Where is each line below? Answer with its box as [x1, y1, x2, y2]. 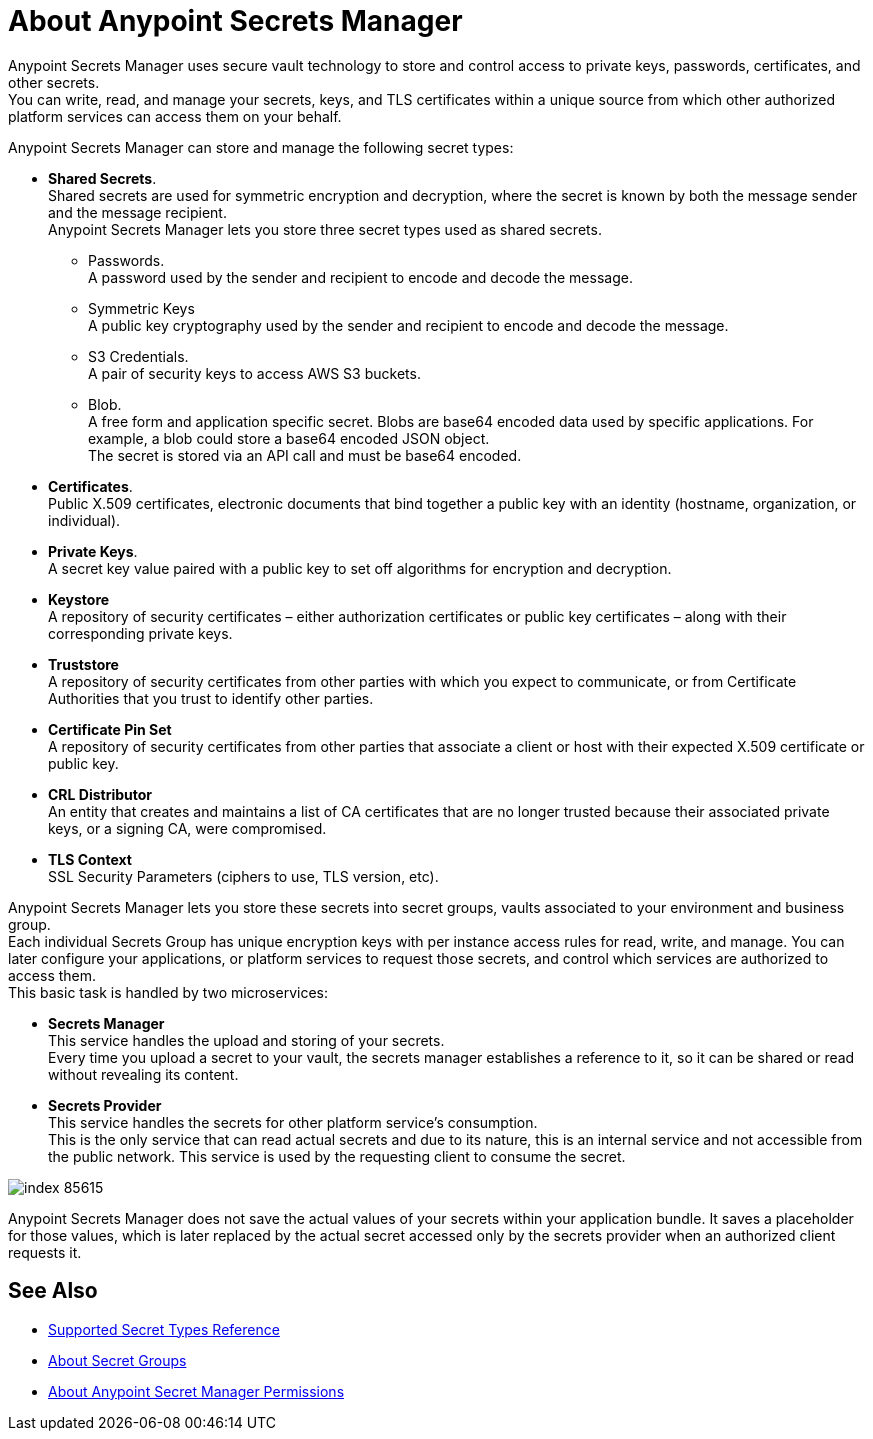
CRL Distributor [48, 785, 153, 803]
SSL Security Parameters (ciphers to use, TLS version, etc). [48, 867, 439, 885]
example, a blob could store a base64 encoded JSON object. [88, 429, 490, 447]
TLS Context [48, 850, 132, 868]
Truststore [48, 655, 119, 673]
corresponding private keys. [48, 624, 233, 642]
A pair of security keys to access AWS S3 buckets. [88, 364, 421, 382]
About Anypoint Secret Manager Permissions [48, 1382, 345, 1400]
